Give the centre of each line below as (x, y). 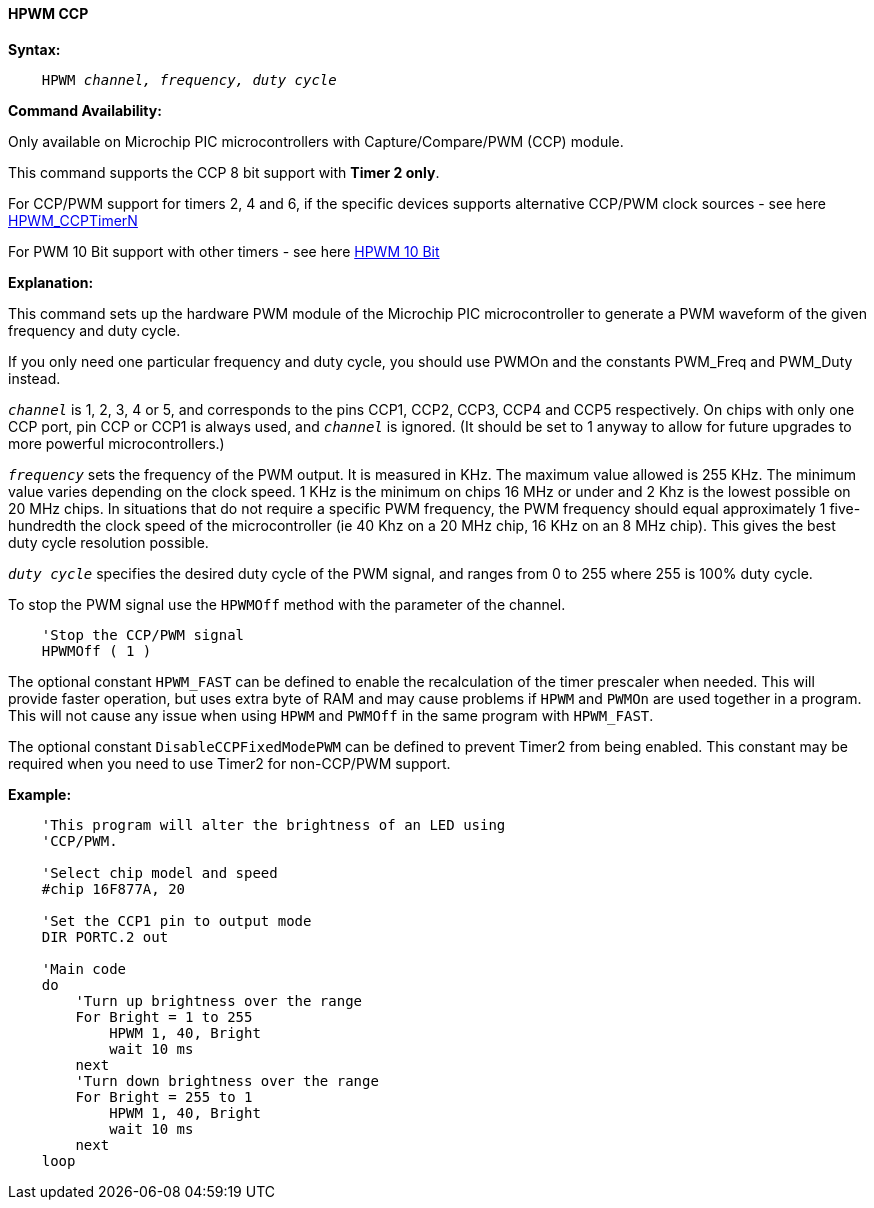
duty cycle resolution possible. (108, 542)
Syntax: (34, 49)
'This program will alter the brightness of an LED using (273, 824)
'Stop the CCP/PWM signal (143, 634)
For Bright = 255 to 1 (164, 1096)
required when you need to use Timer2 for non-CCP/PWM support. (229, 763)
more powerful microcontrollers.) (116, 443)
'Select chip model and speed (159, 872)
